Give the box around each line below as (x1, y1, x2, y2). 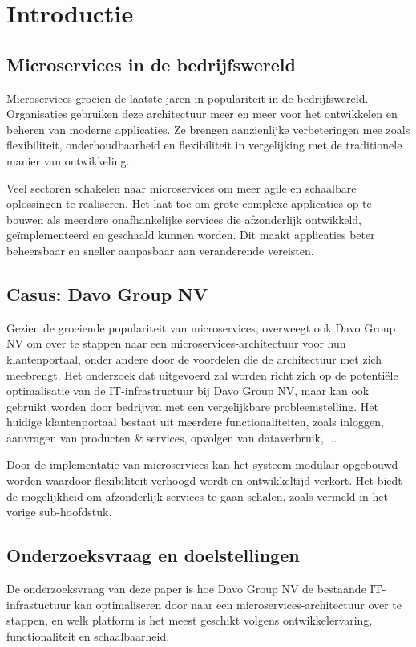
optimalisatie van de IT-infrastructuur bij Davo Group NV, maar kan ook (6, 382, 370, 399)
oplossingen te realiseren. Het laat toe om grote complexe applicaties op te (6, 195, 372, 212)
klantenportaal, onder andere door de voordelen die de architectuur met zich (6, 350, 382, 367)
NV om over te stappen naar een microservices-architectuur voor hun (6, 335, 346, 352)
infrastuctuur (6, 596, 71, 612)
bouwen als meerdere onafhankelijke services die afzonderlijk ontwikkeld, (6, 210, 361, 227)
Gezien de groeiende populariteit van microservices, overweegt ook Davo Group (6, 319, 396, 336)
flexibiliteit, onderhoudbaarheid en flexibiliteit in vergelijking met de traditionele (6, 136, 402, 153)
